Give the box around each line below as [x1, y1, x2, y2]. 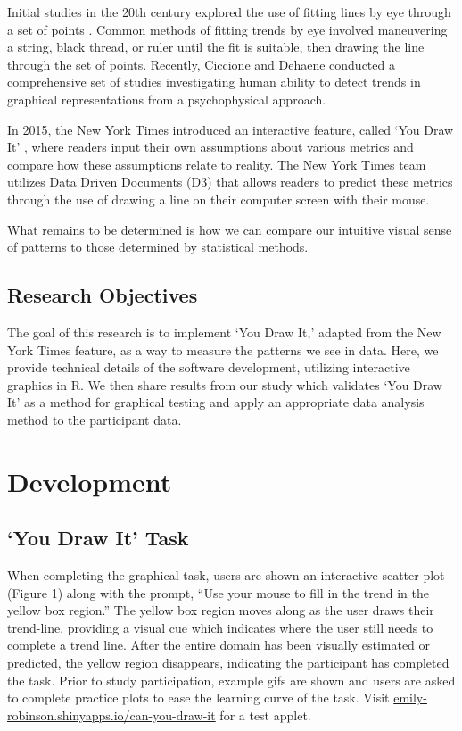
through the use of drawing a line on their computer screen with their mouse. [7, 189, 430, 208]
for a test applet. [219, 705, 311, 724]
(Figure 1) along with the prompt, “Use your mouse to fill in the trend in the [7, 583, 430, 602]
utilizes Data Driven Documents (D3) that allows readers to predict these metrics [7, 172, 453, 191]
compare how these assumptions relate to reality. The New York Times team [7, 154, 426, 173]
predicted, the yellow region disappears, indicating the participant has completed [7, 653, 450, 672]
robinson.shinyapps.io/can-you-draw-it [7, 705, 216, 724]
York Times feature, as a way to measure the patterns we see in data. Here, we [7, 340, 439, 359]
